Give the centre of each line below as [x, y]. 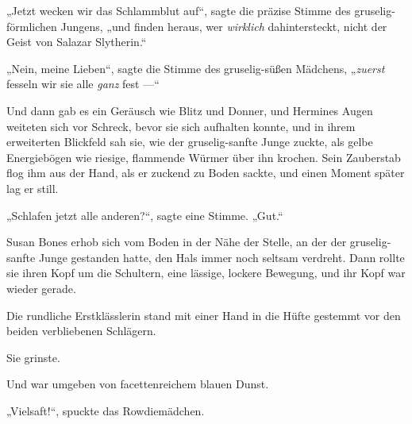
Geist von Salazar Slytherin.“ [77, 42]
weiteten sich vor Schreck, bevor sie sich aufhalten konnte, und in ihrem [181, 126]
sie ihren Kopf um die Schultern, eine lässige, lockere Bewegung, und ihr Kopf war [206, 273]
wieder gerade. [41, 288]
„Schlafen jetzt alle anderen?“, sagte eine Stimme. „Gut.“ [145, 215]
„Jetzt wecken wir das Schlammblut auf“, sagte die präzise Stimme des [179, 10]
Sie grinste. [33, 357]
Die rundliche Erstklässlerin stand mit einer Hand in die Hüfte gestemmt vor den [204, 315]
